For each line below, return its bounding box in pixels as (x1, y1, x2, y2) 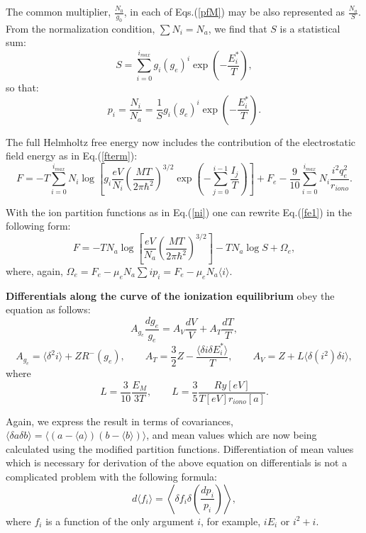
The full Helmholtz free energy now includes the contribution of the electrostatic (6, 134, 356, 149)
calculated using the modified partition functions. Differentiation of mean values (6, 441, 354, 456)
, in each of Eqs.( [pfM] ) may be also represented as (123, 4, 345, 18)
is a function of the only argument (45, 513, 194, 528)
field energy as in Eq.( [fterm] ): (6, 148, 138, 163)
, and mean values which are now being (146, 427, 317, 442)
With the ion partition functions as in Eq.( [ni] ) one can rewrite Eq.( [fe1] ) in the (6, 204, 353, 219)
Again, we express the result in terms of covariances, (6, 413, 233, 428)
